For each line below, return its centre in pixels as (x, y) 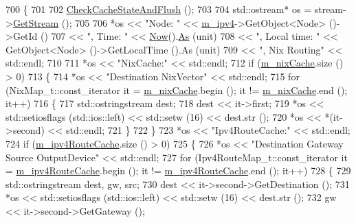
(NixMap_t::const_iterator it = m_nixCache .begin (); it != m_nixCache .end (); (177, 90)
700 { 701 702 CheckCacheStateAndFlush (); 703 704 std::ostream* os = (159, 9)
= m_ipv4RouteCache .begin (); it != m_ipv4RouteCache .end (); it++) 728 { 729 (178, 171)
